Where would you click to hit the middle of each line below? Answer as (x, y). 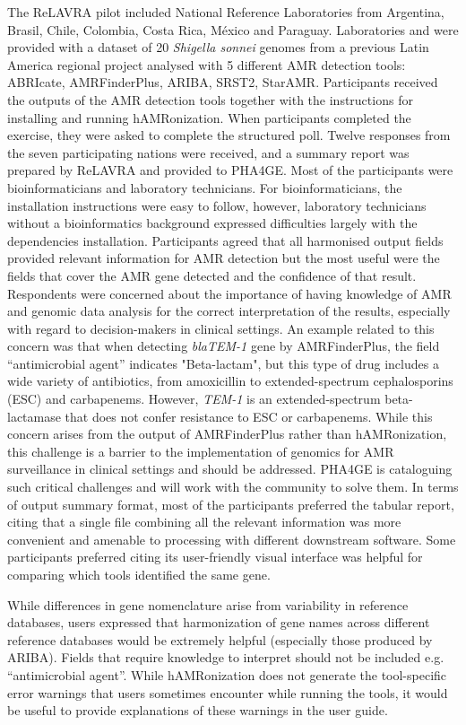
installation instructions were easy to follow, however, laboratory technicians (217, 205)
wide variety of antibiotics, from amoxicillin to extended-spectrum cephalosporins (230, 381)
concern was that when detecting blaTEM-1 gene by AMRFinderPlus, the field (224, 346)
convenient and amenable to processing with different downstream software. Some (232, 539)
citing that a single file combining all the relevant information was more (204, 522)
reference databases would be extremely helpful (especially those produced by (220, 639)
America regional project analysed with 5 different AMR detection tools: (207, 64)
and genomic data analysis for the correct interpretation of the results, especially (229, 311)
